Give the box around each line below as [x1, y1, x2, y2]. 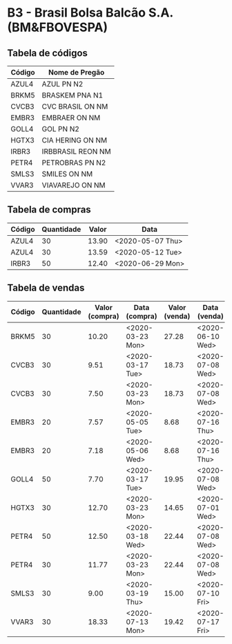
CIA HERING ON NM [41, 136, 108, 145]
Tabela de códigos [7, 47, 88, 59]
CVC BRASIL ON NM [41, 102, 108, 111]
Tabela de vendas [7, 282, 85, 294]
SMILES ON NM [41, 169, 93, 178]
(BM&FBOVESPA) [7, 19, 108, 35]
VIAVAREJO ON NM [41, 181, 106, 190]
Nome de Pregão [48, 68, 105, 77]
